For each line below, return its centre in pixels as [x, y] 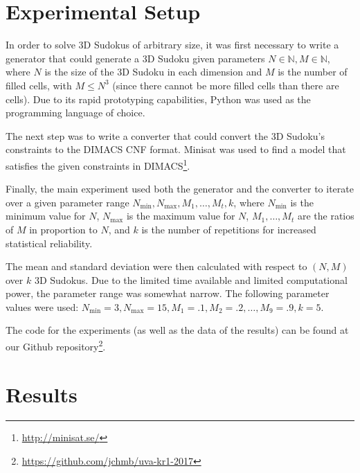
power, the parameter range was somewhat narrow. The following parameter [168, 293]
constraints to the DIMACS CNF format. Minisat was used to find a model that [176, 149]
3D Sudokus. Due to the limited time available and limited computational [191, 279]
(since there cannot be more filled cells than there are [226, 85]
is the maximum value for [181, 216]
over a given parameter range [67, 202]
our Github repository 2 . [56, 345]
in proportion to [63, 229]
